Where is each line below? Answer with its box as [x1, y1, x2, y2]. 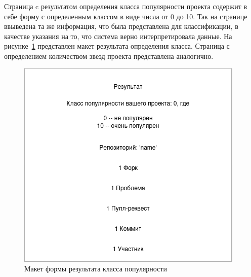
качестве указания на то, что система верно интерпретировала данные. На [4, 30, 232, 41]
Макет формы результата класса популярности [24, 263, 167, 274]
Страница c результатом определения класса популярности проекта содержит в [4, 1, 247, 11]
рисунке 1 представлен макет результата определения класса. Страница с [4, 41, 230, 51]
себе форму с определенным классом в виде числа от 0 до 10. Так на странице [4, 11, 247, 21]
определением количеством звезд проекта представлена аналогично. [4, 50, 214, 61]
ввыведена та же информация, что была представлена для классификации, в [4, 21, 238, 31]
